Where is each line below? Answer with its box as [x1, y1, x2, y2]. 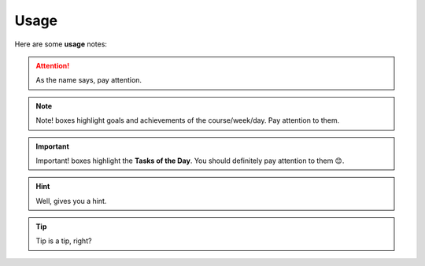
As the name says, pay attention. [35, 76, 142, 85]
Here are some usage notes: [14, 39, 108, 49]
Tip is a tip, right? [35, 236, 92, 246]
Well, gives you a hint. [35, 196, 107, 205]
